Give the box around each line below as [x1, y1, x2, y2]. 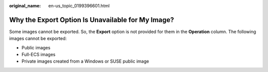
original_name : [9, 3, 41, 8]
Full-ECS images [21, 52, 56, 58]
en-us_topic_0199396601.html [48, 3, 110, 8]
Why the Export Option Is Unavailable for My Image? [9, 15, 174, 24]
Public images [21, 44, 51, 50]
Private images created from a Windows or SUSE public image [21, 58, 149, 64]
